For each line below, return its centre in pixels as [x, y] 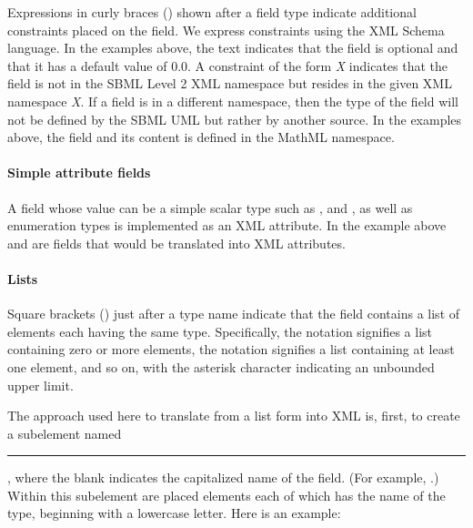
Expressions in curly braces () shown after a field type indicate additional [212, 12]
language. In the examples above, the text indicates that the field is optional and [233, 48]
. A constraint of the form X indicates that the [318, 65]
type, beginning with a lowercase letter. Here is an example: [174, 513]
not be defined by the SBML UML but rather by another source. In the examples [235, 119]
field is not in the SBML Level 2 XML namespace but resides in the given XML [230, 83]
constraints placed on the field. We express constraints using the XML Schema [226, 30]
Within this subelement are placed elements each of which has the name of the [226, 495]
